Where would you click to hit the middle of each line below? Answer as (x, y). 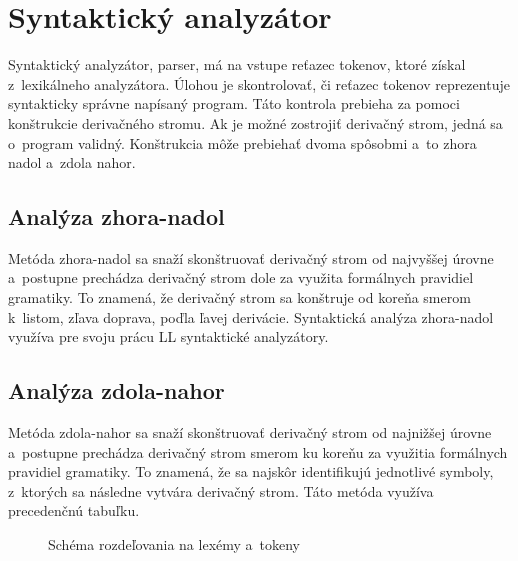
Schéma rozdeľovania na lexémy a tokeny (174, 544)
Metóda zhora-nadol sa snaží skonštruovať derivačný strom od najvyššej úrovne (251, 257)
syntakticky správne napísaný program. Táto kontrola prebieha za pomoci (234, 103)
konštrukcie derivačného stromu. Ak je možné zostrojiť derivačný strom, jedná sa (255, 122)
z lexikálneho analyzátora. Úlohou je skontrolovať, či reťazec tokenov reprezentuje (259, 83)
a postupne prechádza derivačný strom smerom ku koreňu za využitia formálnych (258, 451)
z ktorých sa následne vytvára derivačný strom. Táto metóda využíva (221, 490)
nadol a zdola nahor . (72, 162)
